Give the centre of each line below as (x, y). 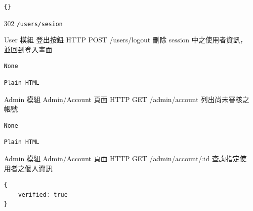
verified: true (43, 194)
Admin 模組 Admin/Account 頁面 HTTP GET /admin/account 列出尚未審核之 (127, 99)
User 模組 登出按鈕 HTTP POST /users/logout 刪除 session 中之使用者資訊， (126, 40)
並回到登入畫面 (28, 49)
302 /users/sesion (33, 23)
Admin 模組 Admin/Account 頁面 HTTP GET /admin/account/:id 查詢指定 (122, 158)
